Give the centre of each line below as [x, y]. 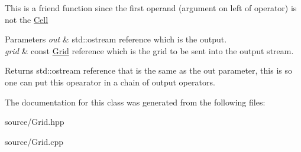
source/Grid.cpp [34, 141]
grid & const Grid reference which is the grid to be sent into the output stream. [149, 50]
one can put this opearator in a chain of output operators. [110, 82]
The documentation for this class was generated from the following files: [135, 102]
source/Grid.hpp [35, 122]
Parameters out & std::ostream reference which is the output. [116, 39]
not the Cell [27, 19]
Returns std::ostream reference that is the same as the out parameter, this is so [149, 70]
